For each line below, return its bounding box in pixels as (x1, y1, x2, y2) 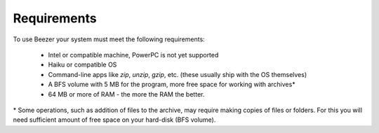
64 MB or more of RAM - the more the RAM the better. (48, 90, 205, 98)
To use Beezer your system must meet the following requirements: (13, 35, 205, 43)
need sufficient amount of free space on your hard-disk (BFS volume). (13, 115, 216, 124)
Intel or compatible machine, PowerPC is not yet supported (48, 50, 219, 59)
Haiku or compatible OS (48, 60, 117, 69)
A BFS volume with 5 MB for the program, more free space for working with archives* (48, 80, 295, 89)
